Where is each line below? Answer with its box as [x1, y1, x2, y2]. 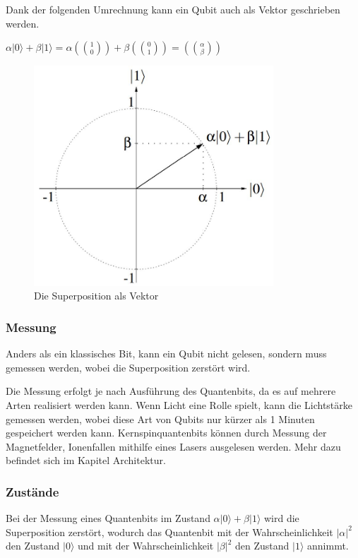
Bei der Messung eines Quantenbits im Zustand [6, 511, 210, 526]
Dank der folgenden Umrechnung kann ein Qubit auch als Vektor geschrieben [6, 2, 340, 16]
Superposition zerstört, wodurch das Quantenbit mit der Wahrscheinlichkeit [6, 524, 333, 539]
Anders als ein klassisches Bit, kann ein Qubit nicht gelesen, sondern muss [6, 346, 327, 361]
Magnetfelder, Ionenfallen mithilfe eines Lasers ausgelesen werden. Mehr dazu [6, 439, 341, 453]
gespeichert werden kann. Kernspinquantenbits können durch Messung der [6, 425, 327, 440]
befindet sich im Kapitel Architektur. [6, 453, 166, 468]
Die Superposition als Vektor [34, 288, 159, 303]
